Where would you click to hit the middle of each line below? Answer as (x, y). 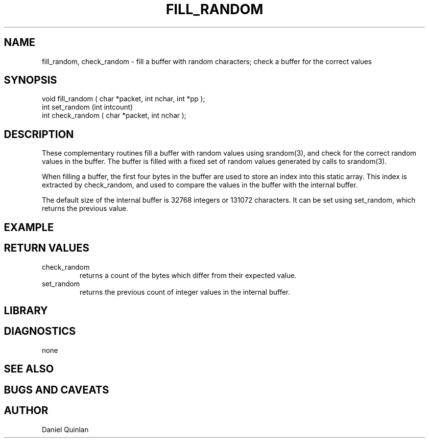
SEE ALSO (29, 369)
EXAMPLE (29, 227)
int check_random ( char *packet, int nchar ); (114, 116)
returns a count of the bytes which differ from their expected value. (188, 275)
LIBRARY (26, 310)
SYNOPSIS (31, 80)
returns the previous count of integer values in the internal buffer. (185, 292)
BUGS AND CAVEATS (57, 390)
